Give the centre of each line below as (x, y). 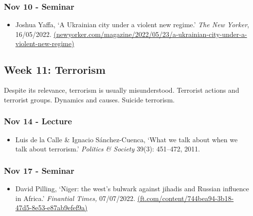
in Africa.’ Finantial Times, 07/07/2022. (75, 198)
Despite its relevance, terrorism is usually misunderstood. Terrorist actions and (122, 90)
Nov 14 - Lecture (38, 121)
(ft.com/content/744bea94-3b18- (186, 198)
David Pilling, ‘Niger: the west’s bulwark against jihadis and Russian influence (132, 189)
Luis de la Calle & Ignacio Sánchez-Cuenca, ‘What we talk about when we (126, 139)
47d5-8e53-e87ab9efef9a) (51, 208)
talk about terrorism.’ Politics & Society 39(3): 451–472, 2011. (108, 149)
